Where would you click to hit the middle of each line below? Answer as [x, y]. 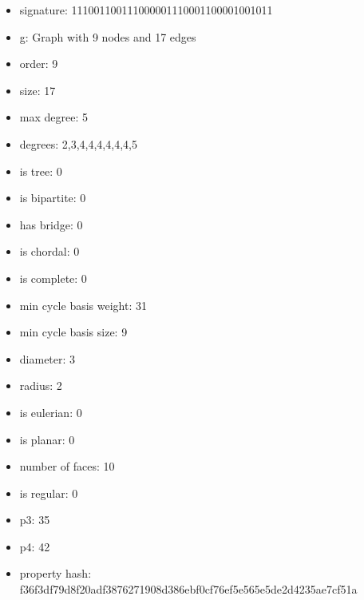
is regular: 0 [49, 493]
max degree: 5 [53, 117]
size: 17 [38, 90]
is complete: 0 [53, 278]
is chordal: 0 [49, 251]
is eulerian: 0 [51, 412]
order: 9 [39, 64]
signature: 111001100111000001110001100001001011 [146, 10]
